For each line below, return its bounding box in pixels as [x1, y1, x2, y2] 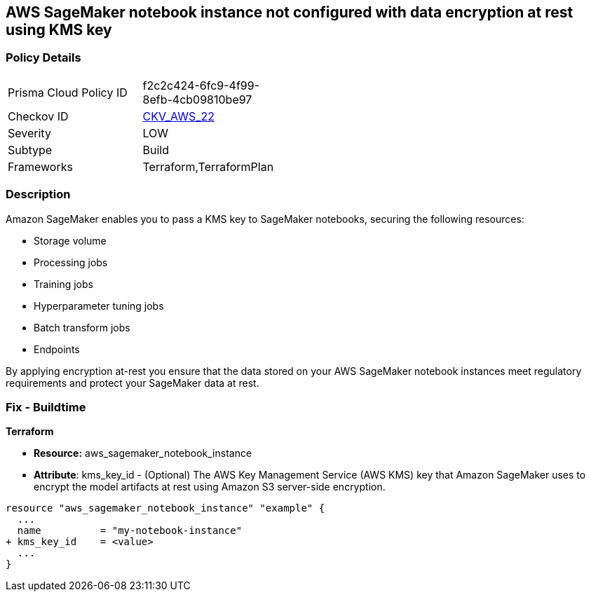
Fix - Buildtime [6, 399, 86, 414]
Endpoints [34, 343, 80, 355]
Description [6, 187, 71, 202]
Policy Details [6, 50, 81, 65]
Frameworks [8, 159, 73, 174]
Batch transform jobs [34, 321, 130, 334]
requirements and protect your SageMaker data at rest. [6, 376, 259, 389]
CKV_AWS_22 [142, 109, 215, 123]
